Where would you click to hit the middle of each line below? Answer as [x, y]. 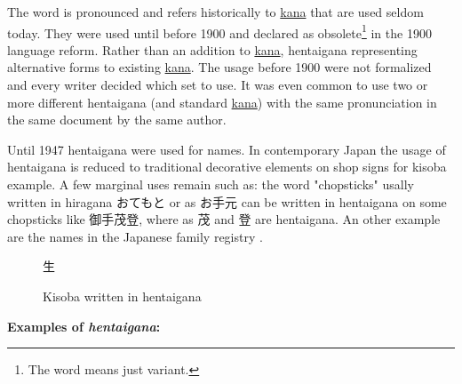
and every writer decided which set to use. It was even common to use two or [218, 85]
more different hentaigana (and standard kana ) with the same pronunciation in [222, 102]
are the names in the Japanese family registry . [135, 236]
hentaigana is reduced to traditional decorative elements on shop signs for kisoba [227, 167]
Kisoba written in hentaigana [122, 296]
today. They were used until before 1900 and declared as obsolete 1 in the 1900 [219, 31]
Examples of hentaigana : [84, 326]
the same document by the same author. [117, 120]
